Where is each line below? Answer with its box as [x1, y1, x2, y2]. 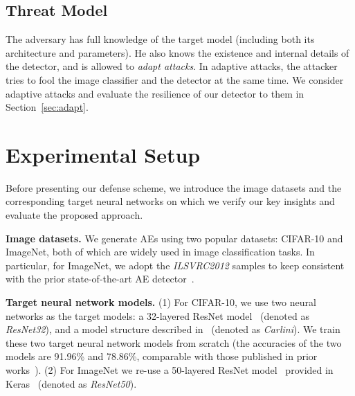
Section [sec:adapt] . [6, 100, 89, 114]
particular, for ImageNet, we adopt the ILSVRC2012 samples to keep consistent [6, 258, 345, 272]
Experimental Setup [6, 140, 201, 168]
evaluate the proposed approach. [6, 208, 143, 222]
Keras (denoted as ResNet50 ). [6, 376, 137, 390]
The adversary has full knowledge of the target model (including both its [6, 32, 315, 46]
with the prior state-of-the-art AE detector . [6, 271, 194, 286]
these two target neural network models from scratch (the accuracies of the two [6, 335, 342, 350]
